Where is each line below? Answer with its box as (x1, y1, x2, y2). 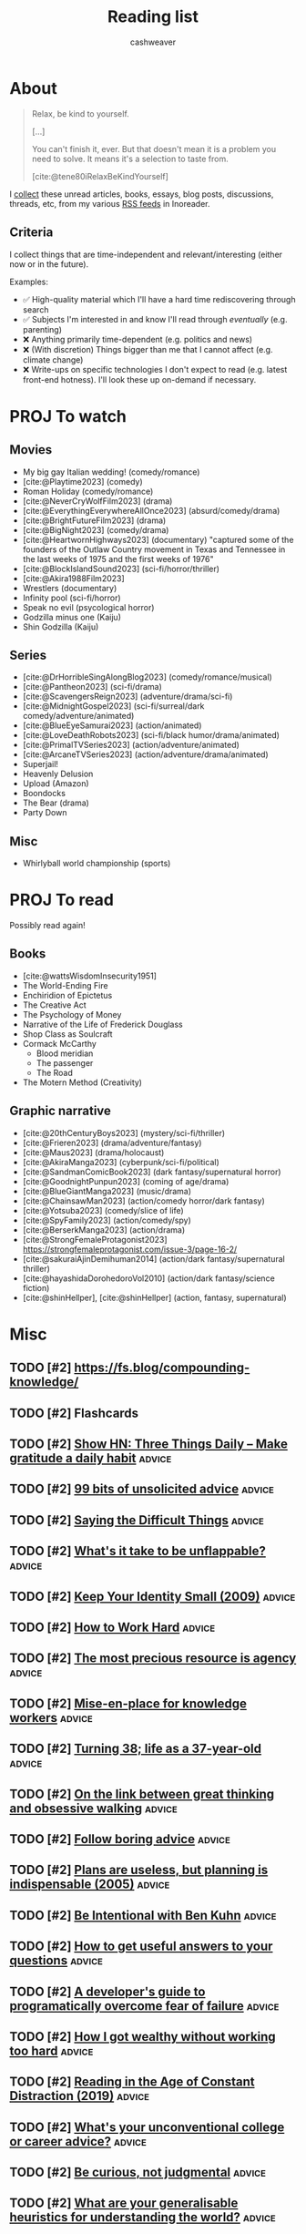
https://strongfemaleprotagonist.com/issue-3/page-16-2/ (22, 1244, 238, 1255)
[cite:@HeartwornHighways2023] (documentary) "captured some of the (22, 534, 294, 545)
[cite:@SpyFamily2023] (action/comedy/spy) (22, 1214, 191, 1225)
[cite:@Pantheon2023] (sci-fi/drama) (22, 681, 162, 692)
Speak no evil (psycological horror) (22, 601, 155, 612)
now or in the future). (9, 258, 89, 270)
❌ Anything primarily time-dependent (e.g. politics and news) (22, 333, 253, 344)
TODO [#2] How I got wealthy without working (9, 2029, 276, 2044)
